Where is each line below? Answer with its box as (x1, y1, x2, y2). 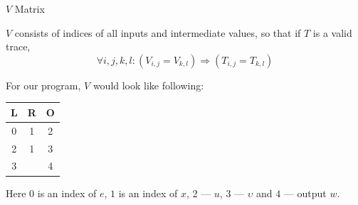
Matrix (14, 1, 45, 16)
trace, (6, 39, 31, 54)
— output (283, 185, 327, 200)
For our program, (6, 77, 81, 92)
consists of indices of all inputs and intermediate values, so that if (14, 25, 301, 40)
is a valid (312, 25, 352, 40)
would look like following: (93, 77, 204, 92)
